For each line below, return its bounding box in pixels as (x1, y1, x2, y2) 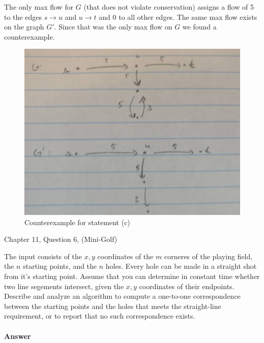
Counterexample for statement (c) (24, 216, 130, 227)
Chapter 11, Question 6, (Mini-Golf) (4, 234, 118, 244)
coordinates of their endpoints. (139, 280, 234, 291)
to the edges (4, 11, 42, 22)
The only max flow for (4, 2, 74, 12)
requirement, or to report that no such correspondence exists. (4, 310, 195, 321)
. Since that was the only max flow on (54, 21, 172, 32)
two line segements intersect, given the (4, 280, 124, 291)
